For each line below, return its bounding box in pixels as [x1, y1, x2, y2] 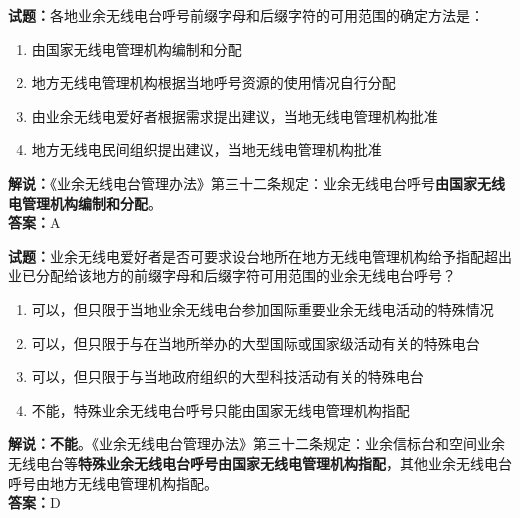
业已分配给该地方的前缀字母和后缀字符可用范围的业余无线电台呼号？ [8, 265, 456, 286]
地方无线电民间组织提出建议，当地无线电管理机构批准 [31, 139, 382, 160]
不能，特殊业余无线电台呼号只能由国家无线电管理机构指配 [31, 399, 410, 420]
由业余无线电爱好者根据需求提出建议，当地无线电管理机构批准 [31, 105, 438, 126]
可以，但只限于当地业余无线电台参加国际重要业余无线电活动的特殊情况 [31, 298, 494, 319]
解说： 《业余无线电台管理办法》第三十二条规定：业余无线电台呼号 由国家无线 [8, 172, 505, 193]
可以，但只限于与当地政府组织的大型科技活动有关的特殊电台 [31, 366, 424, 387]
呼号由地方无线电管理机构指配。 [8, 472, 218, 493]
